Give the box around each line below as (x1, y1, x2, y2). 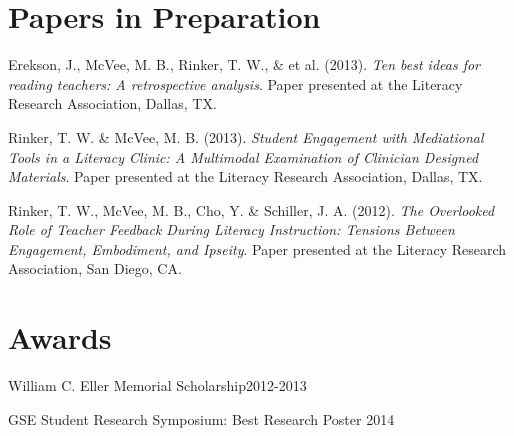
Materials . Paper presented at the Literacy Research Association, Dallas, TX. (8, 166, 483, 187)
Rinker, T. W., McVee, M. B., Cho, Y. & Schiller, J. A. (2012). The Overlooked (8, 199, 495, 220)
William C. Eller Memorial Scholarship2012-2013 (8, 375, 307, 396)
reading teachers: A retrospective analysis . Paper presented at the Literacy (8, 73, 463, 94)
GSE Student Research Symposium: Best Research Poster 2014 (8, 408, 395, 429)
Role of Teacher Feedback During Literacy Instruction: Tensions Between (8, 219, 455, 240)
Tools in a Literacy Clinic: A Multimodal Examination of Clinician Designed (8, 146, 479, 167)
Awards (8, 317, 112, 358)
